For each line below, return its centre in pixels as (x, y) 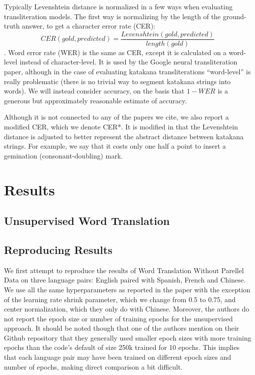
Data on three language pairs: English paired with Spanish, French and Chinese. (125, 280)
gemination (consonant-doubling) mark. (64, 155)
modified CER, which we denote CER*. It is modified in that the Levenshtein (121, 126)
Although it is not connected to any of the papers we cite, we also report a (116, 117)
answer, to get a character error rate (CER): (88, 26)
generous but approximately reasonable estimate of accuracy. (96, 100)
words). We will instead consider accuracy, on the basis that (94, 91)
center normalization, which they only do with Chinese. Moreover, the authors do (127, 309)
